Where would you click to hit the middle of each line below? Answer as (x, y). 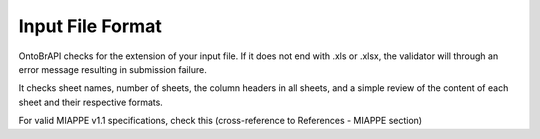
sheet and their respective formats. (91, 102)
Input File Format (90, 26)
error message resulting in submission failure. (112, 69)
